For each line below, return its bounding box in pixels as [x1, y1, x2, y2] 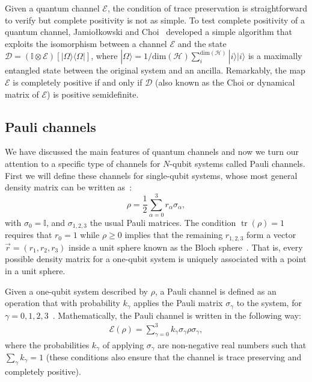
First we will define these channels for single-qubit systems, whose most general [5, 169, 298, 181]
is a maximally [248, 49, 302, 62]
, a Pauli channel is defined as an [154, 284, 277, 297]
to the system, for [236, 296, 302, 309]
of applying [102, 338, 144, 351]
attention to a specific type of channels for [5, 157, 161, 169]
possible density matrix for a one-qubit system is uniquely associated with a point [5, 252, 307, 265]
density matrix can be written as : [5, 181, 132, 193]
